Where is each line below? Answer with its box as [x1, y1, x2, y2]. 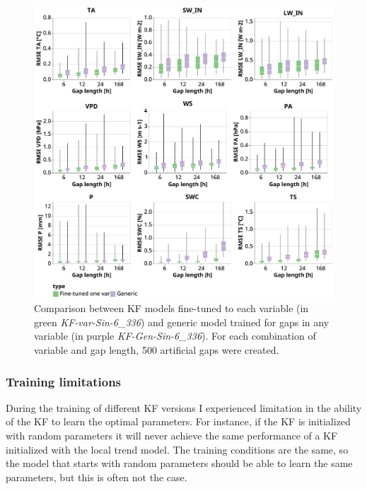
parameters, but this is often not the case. [6, 469, 187, 484]
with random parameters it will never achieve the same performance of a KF [6, 428, 338, 443]
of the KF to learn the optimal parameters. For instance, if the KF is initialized [6, 414, 351, 429]
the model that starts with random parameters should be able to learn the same [6, 456, 353, 471]
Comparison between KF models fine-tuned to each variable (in [34, 301, 309, 316]
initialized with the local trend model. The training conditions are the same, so [6, 442, 349, 456]
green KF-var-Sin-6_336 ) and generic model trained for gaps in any [34, 314, 330, 329]
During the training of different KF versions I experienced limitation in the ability [6, 400, 362, 415]
